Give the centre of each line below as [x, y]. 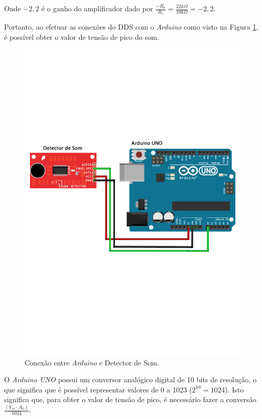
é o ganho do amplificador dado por [97, 8]
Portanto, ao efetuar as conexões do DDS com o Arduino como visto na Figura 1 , [131, 27]
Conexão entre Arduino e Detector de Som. [92, 362]
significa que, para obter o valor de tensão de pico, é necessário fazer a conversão [130, 399]
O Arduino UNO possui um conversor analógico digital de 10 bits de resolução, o [130, 379]
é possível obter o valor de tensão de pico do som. [82, 36]
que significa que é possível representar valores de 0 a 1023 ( [98, 389]
